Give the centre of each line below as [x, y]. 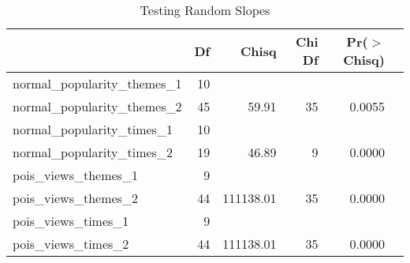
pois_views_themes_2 [75, 198]
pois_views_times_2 [71, 244]
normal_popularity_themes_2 [97, 106]
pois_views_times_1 [71, 221]
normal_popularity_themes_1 [97, 83]
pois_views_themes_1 [75, 175]
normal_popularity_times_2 [93, 152]
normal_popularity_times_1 [93, 129]
